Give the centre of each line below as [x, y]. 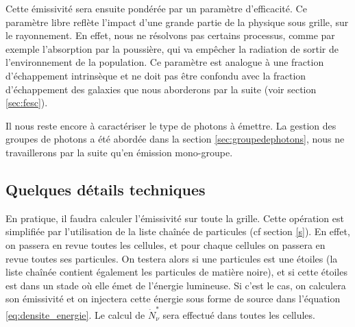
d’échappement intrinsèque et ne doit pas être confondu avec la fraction [156, 75]
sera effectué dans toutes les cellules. [239, 314]
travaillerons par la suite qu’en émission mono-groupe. [119, 152]
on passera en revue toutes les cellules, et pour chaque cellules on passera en [166, 244]
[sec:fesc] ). [27, 102]
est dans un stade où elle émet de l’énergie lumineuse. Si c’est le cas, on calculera [176, 285]
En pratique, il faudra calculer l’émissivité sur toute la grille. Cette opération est [175, 218]
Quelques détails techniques [106, 189]
